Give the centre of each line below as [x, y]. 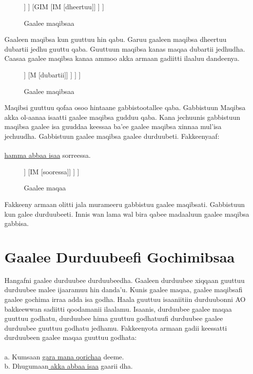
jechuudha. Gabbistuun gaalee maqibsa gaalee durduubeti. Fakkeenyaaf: [112, 136]
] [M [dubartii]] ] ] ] [52, 74]
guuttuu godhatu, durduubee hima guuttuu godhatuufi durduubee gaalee [114, 318]
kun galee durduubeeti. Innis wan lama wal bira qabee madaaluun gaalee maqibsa [127, 214]
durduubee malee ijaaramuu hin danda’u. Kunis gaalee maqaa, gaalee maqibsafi [124, 290]
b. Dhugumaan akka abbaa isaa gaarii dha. [69, 366]
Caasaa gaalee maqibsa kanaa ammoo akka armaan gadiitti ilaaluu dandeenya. [122, 58]
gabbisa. [17, 223]
